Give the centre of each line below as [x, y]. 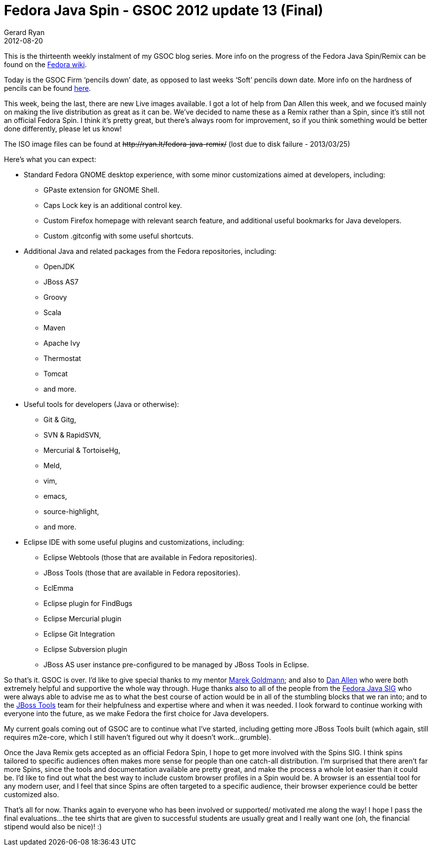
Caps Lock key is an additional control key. [113, 205]
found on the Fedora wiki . [45, 64]
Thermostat [62, 358]
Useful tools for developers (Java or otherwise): [101, 404]
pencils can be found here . [47, 88]
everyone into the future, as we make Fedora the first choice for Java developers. [137, 713]
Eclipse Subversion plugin [85, 649]
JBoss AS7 [61, 282]
